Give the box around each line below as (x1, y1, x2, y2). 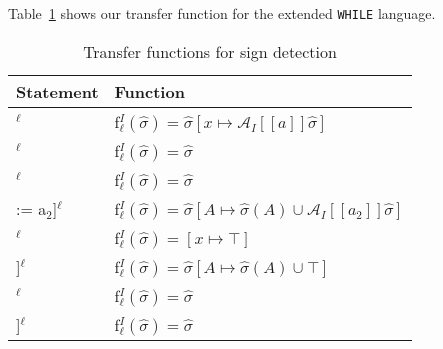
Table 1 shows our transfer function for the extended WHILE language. (8, 3, 436, 23)
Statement (16, 79, 99, 103)
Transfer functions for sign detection (83, 39, 337, 63)
